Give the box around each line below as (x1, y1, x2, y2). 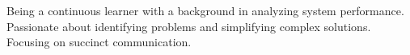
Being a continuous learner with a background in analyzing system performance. (6, 2, 404, 18)
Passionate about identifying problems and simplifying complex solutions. (6, 18, 371, 34)
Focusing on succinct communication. (6, 33, 192, 50)
